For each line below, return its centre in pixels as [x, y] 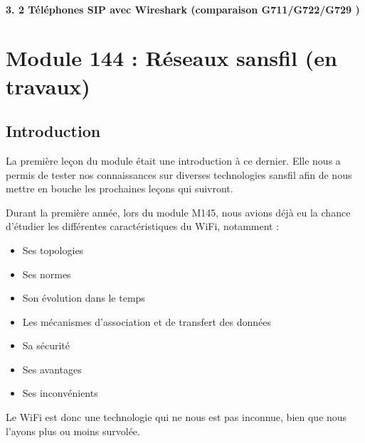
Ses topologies [53, 250]
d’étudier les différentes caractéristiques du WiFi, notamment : [143, 226]
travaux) [48, 86]
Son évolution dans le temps [84, 298]
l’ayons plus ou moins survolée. [73, 431]
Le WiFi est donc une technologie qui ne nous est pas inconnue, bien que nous [176, 417]
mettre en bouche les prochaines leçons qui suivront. [120, 188]
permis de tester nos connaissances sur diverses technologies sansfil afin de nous [179, 174]
